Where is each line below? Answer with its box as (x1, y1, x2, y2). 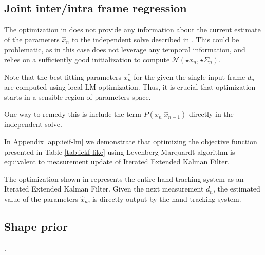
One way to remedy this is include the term (4, 109, 141, 119)
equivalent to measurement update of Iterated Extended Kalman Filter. (4, 156, 230, 167)
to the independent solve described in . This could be (71, 34, 239, 45)
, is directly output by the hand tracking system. (88, 193, 241, 204)
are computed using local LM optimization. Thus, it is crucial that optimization (4, 81, 256, 92)
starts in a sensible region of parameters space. (4, 91, 151, 102)
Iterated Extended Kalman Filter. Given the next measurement (4, 183, 204, 194)
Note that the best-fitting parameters (4, 71, 122, 82)
